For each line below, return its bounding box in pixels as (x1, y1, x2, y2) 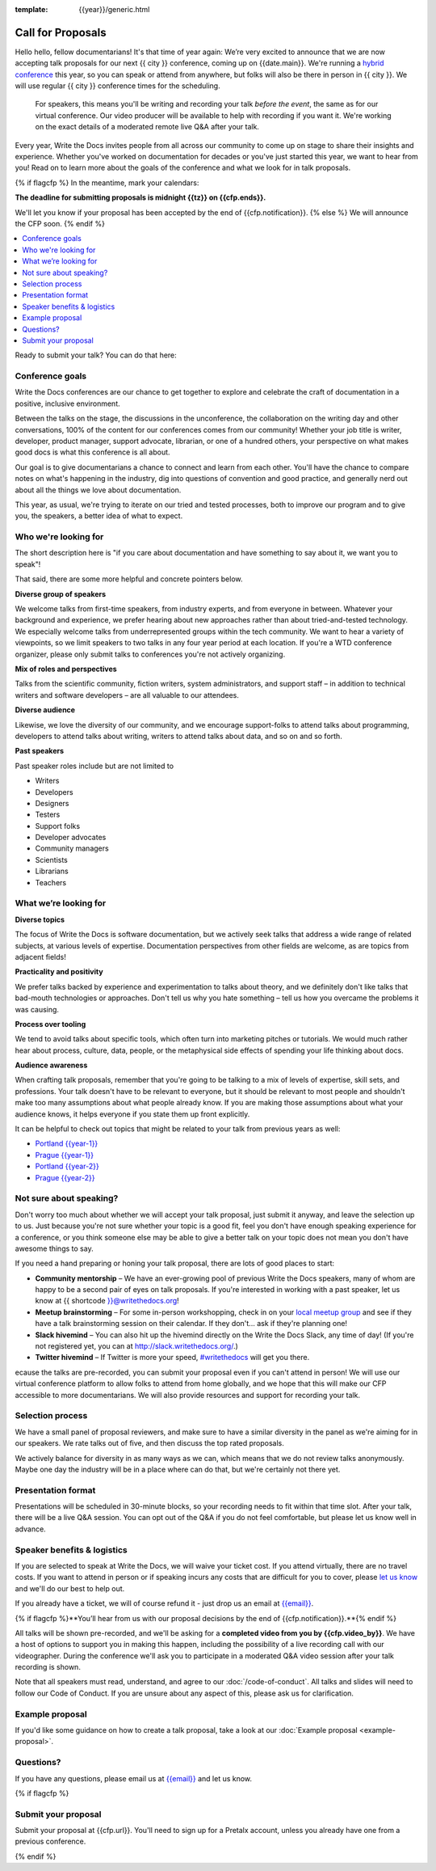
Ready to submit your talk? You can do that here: (15, 350, 177, 360)
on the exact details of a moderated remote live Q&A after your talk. (35, 122, 260, 132)
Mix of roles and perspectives (15, 664, 117, 674)
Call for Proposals (15, 25, 107, 40)
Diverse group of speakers (15, 589, 107, 598)
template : (15, 5, 48, 14)
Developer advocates (35, 833, 107, 843)
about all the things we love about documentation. (15, 485, 182, 495)
